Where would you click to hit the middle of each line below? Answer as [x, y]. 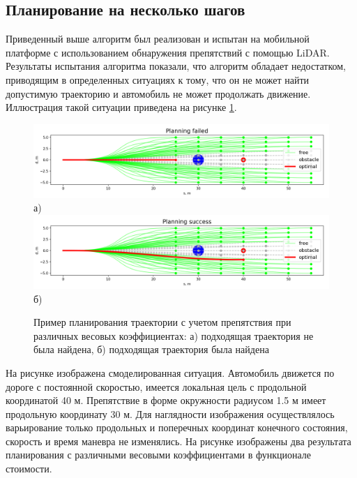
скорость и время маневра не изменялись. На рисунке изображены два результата [178, 441]
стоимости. [29, 469]
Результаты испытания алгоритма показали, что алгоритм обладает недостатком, [176, 66]
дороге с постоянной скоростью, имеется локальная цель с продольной [156, 386]
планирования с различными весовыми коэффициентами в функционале [159, 455]
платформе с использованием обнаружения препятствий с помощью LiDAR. [168, 52]
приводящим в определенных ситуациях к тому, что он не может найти [158, 79]
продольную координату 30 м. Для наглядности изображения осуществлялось [170, 413]
